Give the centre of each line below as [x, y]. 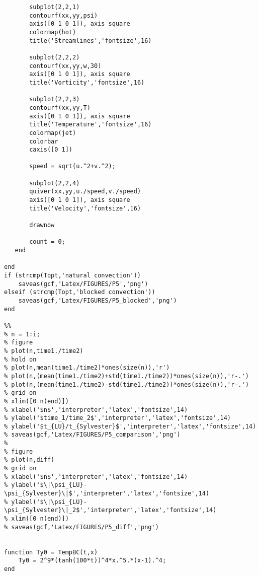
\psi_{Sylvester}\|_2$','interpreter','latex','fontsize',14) [110, 510]
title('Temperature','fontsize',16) [91, 125]
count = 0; [47, 242]
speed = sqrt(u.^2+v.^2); [72, 166]
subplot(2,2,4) [55, 183]
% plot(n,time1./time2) [44, 351]
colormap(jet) [53, 133]
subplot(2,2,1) [55, 7]
